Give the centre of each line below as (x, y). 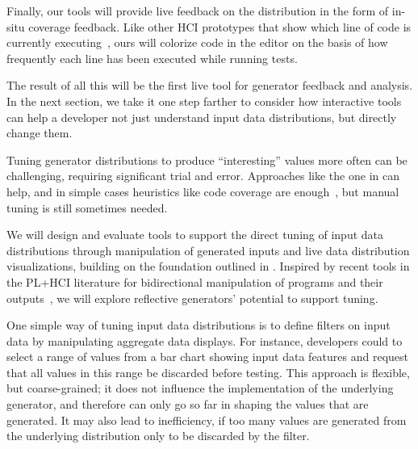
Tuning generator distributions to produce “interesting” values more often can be (207, 159)
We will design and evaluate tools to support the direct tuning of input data (195, 235)
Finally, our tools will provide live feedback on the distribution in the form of (198, 10)
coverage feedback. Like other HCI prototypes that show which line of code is (220, 26)
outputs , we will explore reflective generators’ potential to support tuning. (192, 298)
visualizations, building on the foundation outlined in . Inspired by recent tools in (208, 266)
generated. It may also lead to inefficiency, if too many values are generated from (207, 420)
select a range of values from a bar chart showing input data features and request (207, 357)
